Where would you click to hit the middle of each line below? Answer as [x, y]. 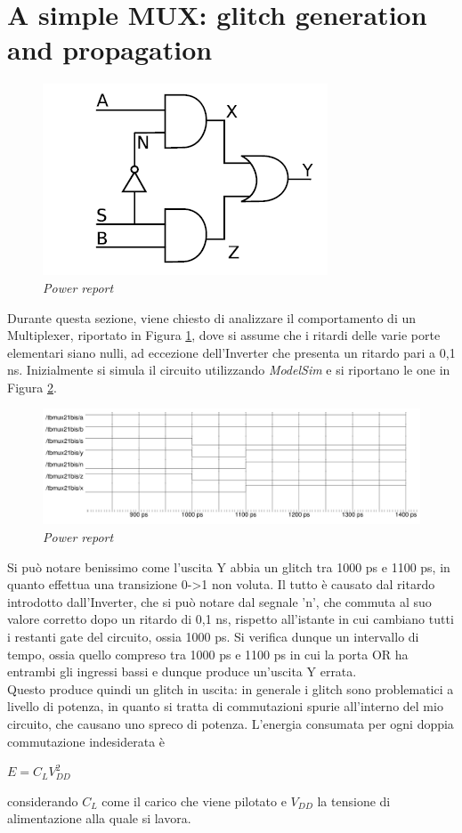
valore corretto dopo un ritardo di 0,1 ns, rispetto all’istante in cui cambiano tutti [231, 619]
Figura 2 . [32, 387]
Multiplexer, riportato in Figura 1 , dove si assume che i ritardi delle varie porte [224, 335]
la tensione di [354, 801]
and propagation [110, 49]
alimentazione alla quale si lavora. [99, 818]
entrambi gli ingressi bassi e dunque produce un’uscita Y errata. [182, 671]
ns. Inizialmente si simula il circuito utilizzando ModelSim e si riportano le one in [229, 370]
